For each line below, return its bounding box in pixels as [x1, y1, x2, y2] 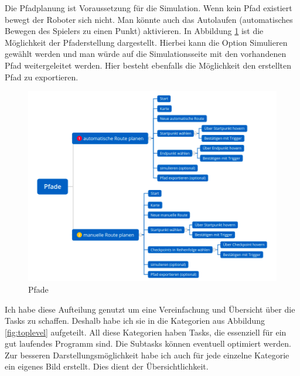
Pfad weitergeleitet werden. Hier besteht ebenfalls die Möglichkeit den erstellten [5, 59, 292, 71]
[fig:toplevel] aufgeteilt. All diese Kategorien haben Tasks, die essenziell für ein [5, 326, 287, 338]
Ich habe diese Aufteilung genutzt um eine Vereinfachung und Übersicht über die [5, 303, 295, 315]
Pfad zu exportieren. [5, 70, 79, 83]
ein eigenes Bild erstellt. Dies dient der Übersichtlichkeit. [5, 360, 209, 372]
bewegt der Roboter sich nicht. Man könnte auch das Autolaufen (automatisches [5, 13, 293, 25]
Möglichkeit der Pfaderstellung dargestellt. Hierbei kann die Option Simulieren [5, 36, 288, 48]
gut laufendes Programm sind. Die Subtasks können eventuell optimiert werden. [5, 337, 291, 350]
